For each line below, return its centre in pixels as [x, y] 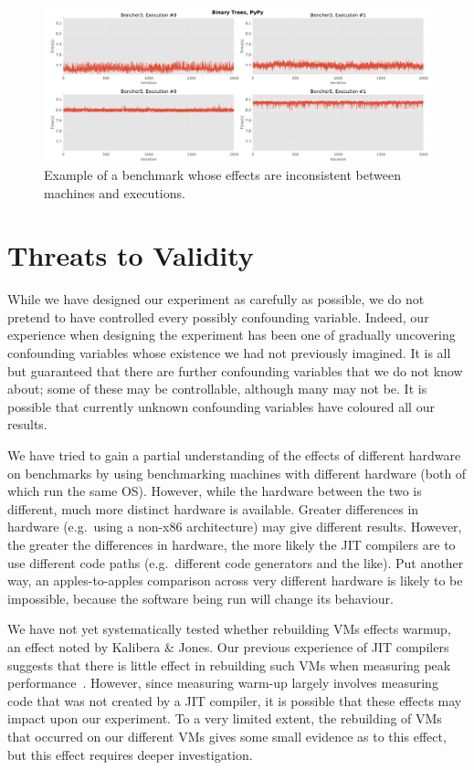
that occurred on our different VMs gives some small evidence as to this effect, [227, 736]
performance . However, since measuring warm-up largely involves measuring [223, 683]
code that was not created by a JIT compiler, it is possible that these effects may [235, 700]
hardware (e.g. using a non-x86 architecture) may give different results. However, [235, 527]
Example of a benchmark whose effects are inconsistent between [222, 174]
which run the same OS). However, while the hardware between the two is [215, 491]
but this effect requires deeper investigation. [130, 754]
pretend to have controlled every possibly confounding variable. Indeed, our [218, 316]
